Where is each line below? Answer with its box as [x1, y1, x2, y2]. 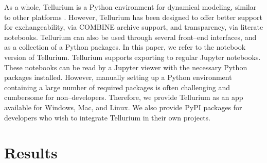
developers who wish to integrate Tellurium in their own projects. [4, 112, 210, 123]
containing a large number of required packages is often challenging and [4, 81, 230, 92]
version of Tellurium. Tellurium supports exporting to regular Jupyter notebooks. [4, 51, 261, 62]
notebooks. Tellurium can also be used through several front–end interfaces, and [4, 31, 257, 42]
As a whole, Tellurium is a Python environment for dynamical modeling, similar [4, 2, 257, 12]
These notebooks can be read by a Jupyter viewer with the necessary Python [4, 62, 247, 72]
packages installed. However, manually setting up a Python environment [4, 72, 232, 83]
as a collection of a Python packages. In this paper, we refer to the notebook [4, 42, 246, 52]
